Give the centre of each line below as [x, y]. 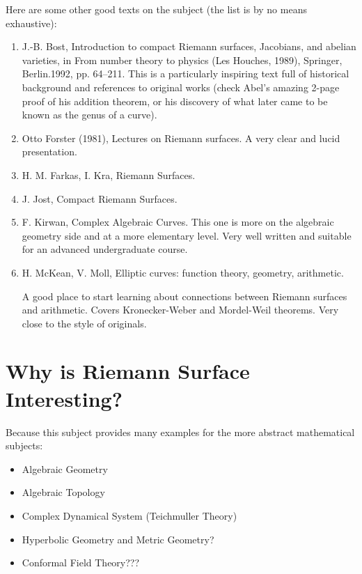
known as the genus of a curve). [89, 115]
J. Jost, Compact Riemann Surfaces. [100, 198]
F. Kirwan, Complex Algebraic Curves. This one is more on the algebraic [178, 222]
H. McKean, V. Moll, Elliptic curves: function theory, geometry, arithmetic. [183, 272]
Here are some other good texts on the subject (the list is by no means [156, 9]
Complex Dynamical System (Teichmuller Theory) [129, 515]
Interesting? [64, 398]
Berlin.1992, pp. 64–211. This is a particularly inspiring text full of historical [186, 73]
